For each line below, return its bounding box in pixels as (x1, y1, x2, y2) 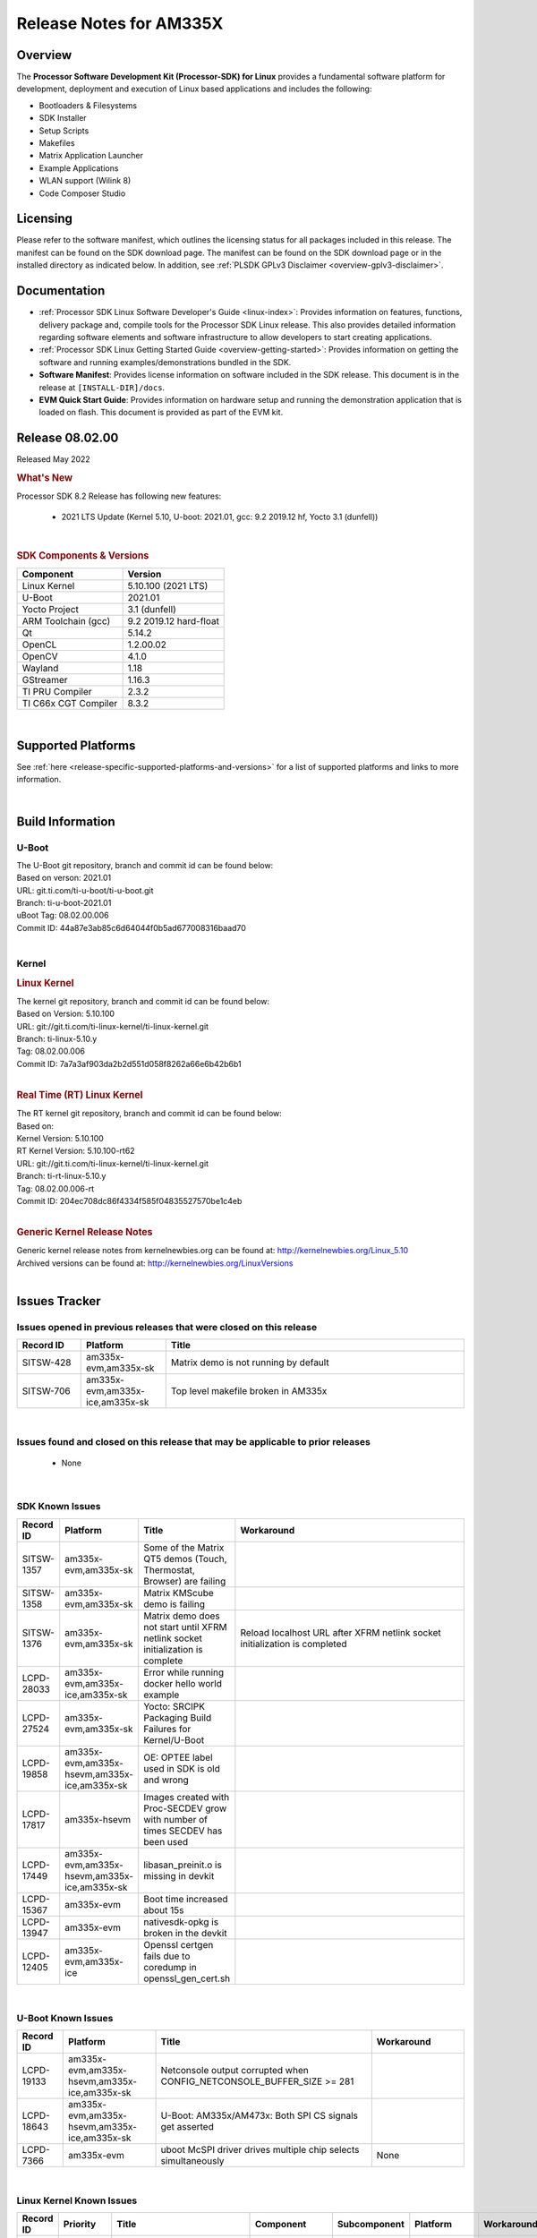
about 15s (143, 1903, 184, 1916)
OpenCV (21, 650, 58, 662)
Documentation (16, 283, 106, 299)
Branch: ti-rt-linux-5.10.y (16, 1171, 107, 1182)
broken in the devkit (143, 1926, 227, 1939)
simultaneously (160, 2155, 225, 2166)
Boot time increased (143, 1892, 228, 1905)
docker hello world (143, 1677, 223, 1689)
